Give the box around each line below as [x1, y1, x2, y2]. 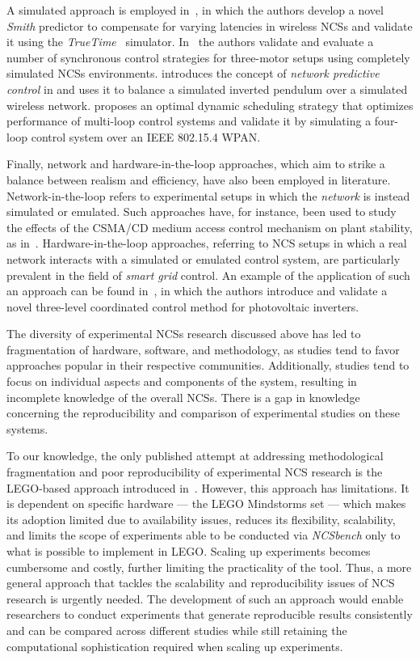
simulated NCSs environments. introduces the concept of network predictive [6, 65, 380, 82]
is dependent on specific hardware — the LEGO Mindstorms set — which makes [6, 495, 406, 512]
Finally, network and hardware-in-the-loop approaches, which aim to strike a [6, 155, 385, 172]
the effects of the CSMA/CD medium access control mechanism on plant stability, [6, 218, 413, 235]
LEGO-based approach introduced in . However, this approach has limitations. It [6, 479, 409, 496]
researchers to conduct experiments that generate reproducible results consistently [6, 606, 413, 623]
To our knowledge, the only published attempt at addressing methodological [6, 447, 384, 464]
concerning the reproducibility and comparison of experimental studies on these [6, 404, 401, 421]
